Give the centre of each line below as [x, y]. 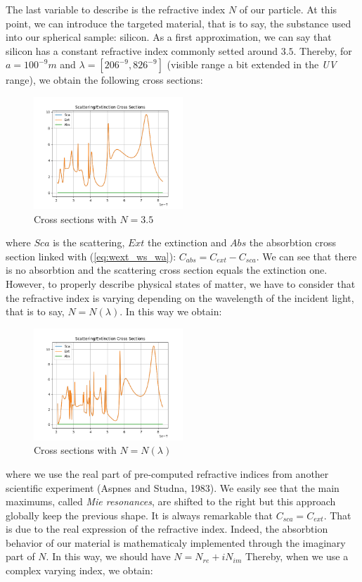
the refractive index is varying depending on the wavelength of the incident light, [180, 297]
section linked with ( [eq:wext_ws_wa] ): [91, 256]
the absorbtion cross [293, 242]
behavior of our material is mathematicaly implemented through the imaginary [176, 542]
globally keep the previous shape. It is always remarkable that [139, 515]
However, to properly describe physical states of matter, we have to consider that [181, 283]
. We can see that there [306, 256]
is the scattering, [89, 242]
